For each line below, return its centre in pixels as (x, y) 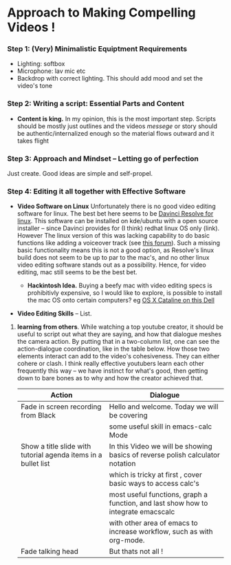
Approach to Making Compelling (101, 13)
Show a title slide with (56, 446)
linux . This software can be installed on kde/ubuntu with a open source (118, 221)
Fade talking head (49, 551)
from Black (38, 415)
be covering (128, 415)
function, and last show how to (158, 503)
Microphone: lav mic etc (51, 71)
